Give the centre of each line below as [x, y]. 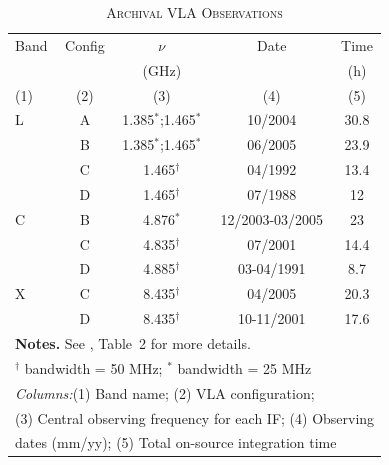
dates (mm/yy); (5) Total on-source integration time [176, 442]
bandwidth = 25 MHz [244, 367]
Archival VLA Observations [194, 12]
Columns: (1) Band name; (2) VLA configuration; [165, 392]
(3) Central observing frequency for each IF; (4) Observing [195, 417]
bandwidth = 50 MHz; [93, 367]
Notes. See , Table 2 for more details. [133, 342]
